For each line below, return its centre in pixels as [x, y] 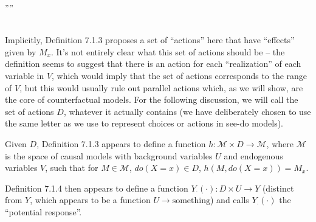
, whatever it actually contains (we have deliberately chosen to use [187, 111]
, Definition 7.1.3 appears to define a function [121, 143]
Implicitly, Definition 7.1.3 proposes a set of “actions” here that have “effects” [150, 40]
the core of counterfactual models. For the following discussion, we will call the [152, 99]
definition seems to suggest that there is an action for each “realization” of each [153, 64]
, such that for [72, 168]
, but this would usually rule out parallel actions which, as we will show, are [161, 87]
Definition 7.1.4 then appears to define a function [97, 188]
